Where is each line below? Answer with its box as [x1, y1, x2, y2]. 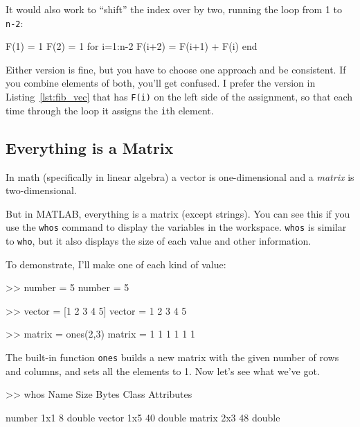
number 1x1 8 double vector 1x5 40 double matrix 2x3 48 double [6, 410, 280, 424]
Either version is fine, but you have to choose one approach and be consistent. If [6, 62, 346, 76]
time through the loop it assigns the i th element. [6, 103, 214, 117]
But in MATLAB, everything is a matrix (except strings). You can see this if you [6, 206, 350, 220]
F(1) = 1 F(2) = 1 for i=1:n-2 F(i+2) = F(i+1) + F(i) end [6, 39, 258, 53]
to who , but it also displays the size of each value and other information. [6, 233, 312, 247]
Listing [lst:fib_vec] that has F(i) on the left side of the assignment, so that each [6, 89, 353, 104]
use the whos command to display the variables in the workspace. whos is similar [6, 220, 347, 234]
